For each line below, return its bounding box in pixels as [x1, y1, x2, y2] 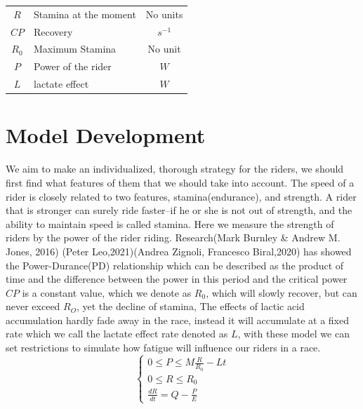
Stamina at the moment [34, 6, 136, 21]
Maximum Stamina [34, 41, 117, 56]
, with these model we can [237, 326, 350, 341]
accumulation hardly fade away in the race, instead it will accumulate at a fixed [6, 312, 349, 327]
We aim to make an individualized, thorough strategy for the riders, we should [6, 161, 344, 176]
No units [145, 6, 183, 21]
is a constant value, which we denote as [22, 285, 192, 300]
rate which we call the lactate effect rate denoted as [6, 326, 228, 341]
